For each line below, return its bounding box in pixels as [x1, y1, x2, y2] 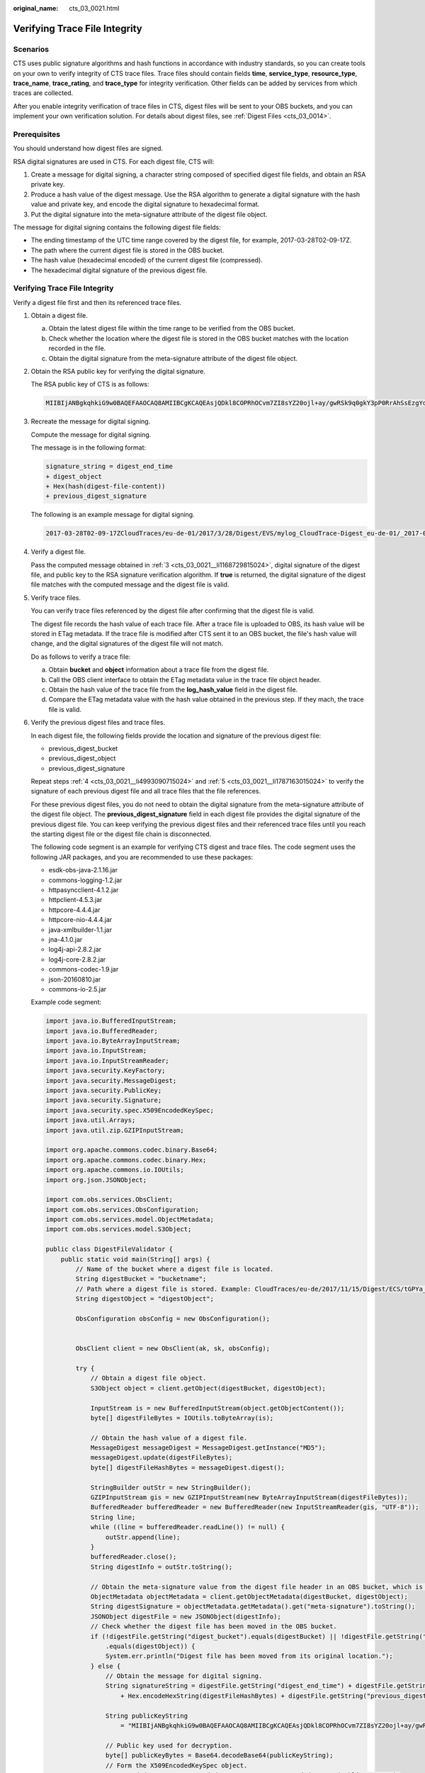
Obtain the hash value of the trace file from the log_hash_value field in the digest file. [48, 685, 298, 694]
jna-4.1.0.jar [48, 935, 83, 943]
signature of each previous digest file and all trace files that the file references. [30, 787, 261, 796]
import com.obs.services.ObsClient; [45, 1196, 174, 1204]
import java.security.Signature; [45, 1096, 162, 1104]
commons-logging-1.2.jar [48, 876, 123, 884]
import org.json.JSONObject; [45, 1176, 147, 1184]
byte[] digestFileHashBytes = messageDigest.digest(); [90, 1463, 285, 1472]
